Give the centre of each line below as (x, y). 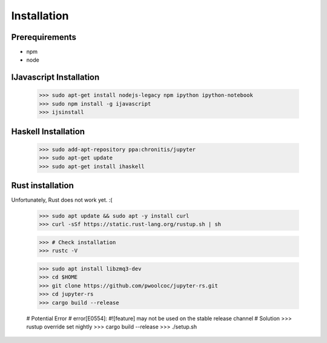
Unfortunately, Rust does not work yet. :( (62, 200)
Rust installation (42, 186)
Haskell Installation (48, 131)
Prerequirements (44, 37)
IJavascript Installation (55, 78)
